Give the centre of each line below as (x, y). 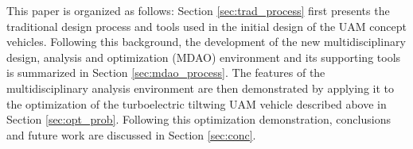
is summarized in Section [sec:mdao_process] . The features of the (166, 73)
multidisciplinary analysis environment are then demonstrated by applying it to (201, 88)
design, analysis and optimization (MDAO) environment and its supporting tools (204, 57)
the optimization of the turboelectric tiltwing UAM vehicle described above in (197, 103)
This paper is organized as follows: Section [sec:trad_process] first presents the (198, 10)
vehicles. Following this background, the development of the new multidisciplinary (206, 42)
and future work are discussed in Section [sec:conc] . (131, 134)
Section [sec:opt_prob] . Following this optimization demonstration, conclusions (199, 119)
